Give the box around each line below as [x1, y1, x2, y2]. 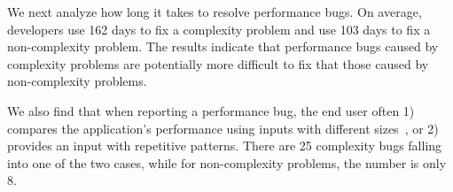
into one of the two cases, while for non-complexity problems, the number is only [7, 153, 447, 172]
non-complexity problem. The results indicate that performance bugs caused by [7, 37, 439, 56]
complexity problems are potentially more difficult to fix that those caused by [7, 54, 429, 73]
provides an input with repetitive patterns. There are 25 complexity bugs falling [7, 136, 442, 155]
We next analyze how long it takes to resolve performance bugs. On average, [7, 3, 422, 20]
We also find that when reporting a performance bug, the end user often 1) [7, 101, 415, 119]
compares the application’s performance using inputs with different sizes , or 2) [7, 119, 439, 137]
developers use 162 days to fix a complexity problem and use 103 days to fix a [7, 19, 431, 38]
